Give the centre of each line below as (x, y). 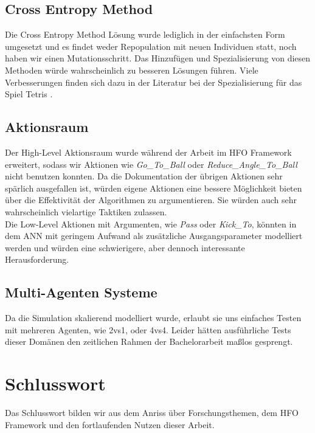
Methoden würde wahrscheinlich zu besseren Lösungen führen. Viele (132, 70)
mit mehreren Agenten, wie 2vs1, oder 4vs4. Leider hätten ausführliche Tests (148, 329)
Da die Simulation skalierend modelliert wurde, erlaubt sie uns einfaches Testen (153, 318)
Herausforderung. (37, 259)
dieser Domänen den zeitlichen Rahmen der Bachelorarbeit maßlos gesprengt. (149, 341)
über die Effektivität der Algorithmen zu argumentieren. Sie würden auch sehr (151, 200)
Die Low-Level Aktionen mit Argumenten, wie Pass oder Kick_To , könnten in (151, 223)
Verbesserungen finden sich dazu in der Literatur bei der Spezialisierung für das (154, 82)
